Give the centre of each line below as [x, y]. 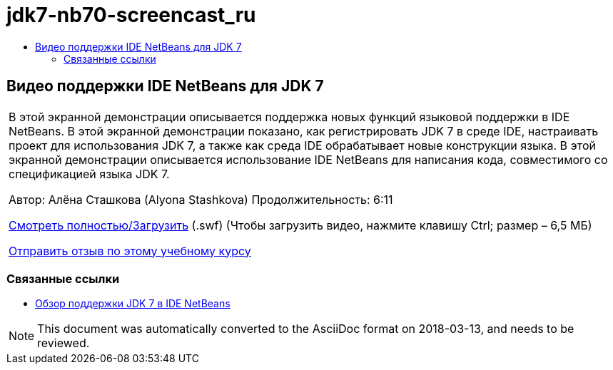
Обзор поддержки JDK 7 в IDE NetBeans [133, 304]
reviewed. [64, 343]
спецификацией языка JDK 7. [89, 174]
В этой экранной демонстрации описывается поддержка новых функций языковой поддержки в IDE [289, 117]
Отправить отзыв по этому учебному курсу [130, 251]
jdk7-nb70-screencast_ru [131, 15]
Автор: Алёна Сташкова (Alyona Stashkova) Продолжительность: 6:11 [201, 199]
